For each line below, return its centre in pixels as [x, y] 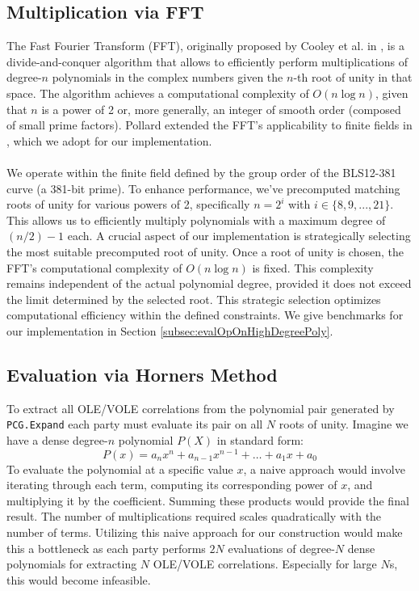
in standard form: [260, 439]
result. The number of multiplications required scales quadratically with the [194, 516]
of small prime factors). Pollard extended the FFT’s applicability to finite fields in [209, 125]
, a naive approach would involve [324, 469]
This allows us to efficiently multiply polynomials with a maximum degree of [196, 220]
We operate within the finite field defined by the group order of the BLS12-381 [201, 172]
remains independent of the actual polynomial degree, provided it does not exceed [209, 283]
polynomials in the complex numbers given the [168, 77]
